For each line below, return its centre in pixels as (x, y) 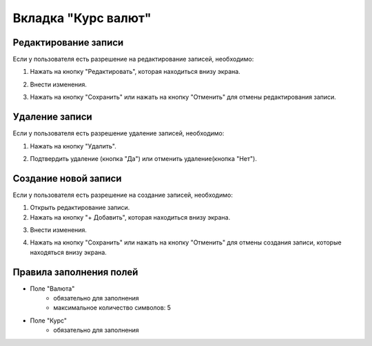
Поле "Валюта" (52, 288)
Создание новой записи (67, 179)
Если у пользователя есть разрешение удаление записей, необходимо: (118, 133)
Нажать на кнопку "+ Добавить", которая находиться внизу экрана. (130, 217)
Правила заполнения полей (75, 272)
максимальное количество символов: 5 (112, 308)
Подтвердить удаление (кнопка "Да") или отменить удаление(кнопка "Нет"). (144, 158)
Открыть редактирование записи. (80, 208)
